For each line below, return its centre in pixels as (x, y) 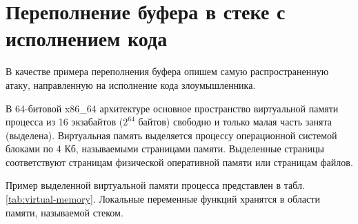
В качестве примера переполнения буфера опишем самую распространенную (167, 71)
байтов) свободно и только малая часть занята (235, 122)
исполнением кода (87, 38)
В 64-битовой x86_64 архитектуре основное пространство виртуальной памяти (172, 108)
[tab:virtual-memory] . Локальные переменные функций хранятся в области (163, 199)
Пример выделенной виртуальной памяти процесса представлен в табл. (155, 185)
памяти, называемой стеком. (64, 212)
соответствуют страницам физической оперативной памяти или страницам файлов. (179, 162)
